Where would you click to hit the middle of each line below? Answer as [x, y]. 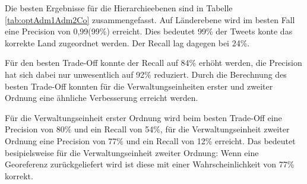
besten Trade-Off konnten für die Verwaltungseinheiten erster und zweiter [139, 86]
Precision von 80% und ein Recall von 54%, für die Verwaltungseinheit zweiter [147, 129]
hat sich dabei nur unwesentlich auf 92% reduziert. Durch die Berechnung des [146, 74]
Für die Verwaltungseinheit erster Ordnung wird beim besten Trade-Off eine [143, 117]
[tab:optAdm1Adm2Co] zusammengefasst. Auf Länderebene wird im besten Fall [150, 19]
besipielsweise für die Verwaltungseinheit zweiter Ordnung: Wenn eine [132, 152]
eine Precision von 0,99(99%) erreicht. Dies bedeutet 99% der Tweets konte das [149, 31]
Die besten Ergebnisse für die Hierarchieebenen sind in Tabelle [119, 8]
